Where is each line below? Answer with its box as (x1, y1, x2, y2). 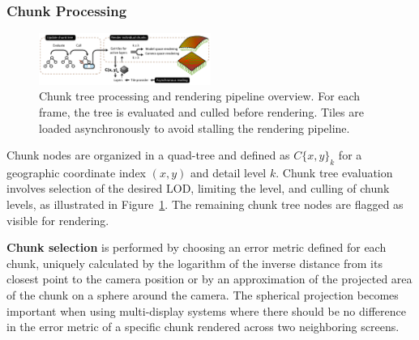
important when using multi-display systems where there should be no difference (6, 302, 406, 319)
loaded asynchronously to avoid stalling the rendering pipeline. (39, 119, 350, 136)
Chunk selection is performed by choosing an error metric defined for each (6, 239, 387, 256)
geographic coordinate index (6, 164, 146, 181)
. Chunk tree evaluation (276, 164, 393, 181)
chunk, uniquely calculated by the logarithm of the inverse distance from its (6, 254, 383, 271)
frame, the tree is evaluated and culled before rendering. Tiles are (39, 103, 364, 120)
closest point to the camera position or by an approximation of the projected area (6, 270, 413, 287)
